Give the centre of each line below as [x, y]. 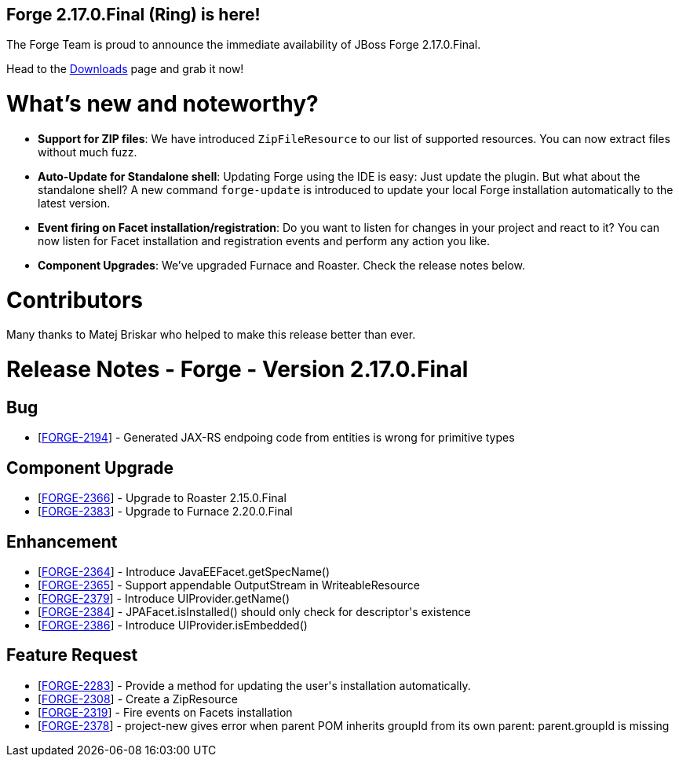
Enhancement [62, 541]
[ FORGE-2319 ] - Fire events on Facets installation [165, 712]
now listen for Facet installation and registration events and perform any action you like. [264, 240]
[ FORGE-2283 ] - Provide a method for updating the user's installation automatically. [254, 685]
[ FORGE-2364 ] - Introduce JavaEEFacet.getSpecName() [184, 572]
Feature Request [72, 655]
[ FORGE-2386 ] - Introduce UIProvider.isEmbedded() [173, 625]
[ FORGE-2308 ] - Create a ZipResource [138, 699]
